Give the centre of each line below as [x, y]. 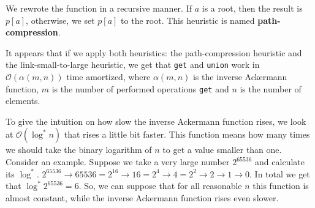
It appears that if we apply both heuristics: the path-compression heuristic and [154, 52]
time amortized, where [108, 77]
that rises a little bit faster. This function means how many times [187, 134]
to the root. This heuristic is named [188, 20]
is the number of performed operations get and [140, 88]
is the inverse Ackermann [240, 77]
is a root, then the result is [252, 8]
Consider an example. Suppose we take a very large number [118, 162]
